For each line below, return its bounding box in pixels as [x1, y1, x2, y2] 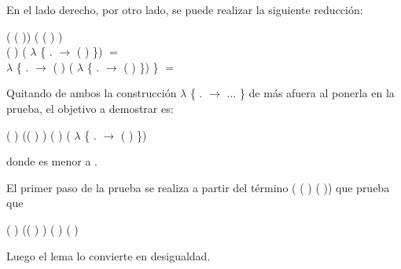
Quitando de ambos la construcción [6, 85, 177, 101]
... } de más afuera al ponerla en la [226, 85, 395, 101]
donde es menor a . [6, 153, 97, 169]
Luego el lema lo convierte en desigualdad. [6, 247, 211, 264]
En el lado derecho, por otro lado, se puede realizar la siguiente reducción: [6, 2, 363, 17]
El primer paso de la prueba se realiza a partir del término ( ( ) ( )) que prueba [6, 179, 390, 195]
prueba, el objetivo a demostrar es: [6, 100, 174, 116]
